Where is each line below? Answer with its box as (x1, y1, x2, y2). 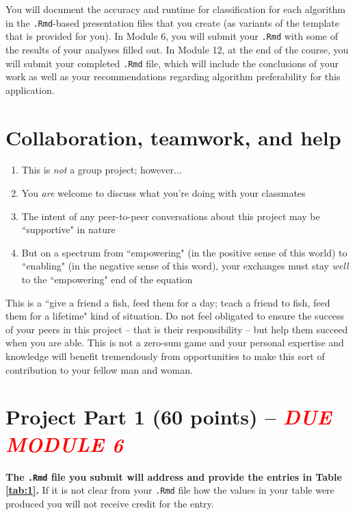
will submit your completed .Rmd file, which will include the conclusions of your (5, 56, 339, 70)
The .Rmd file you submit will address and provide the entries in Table (5, 469, 342, 483)
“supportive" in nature (21, 222, 116, 237)
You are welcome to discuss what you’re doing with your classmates (21, 186, 306, 200)
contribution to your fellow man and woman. (5, 362, 193, 376)
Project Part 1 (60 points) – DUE (5, 403, 332, 431)
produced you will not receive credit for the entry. (5, 496, 214, 510)
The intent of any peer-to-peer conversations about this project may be (21, 208, 320, 223)
